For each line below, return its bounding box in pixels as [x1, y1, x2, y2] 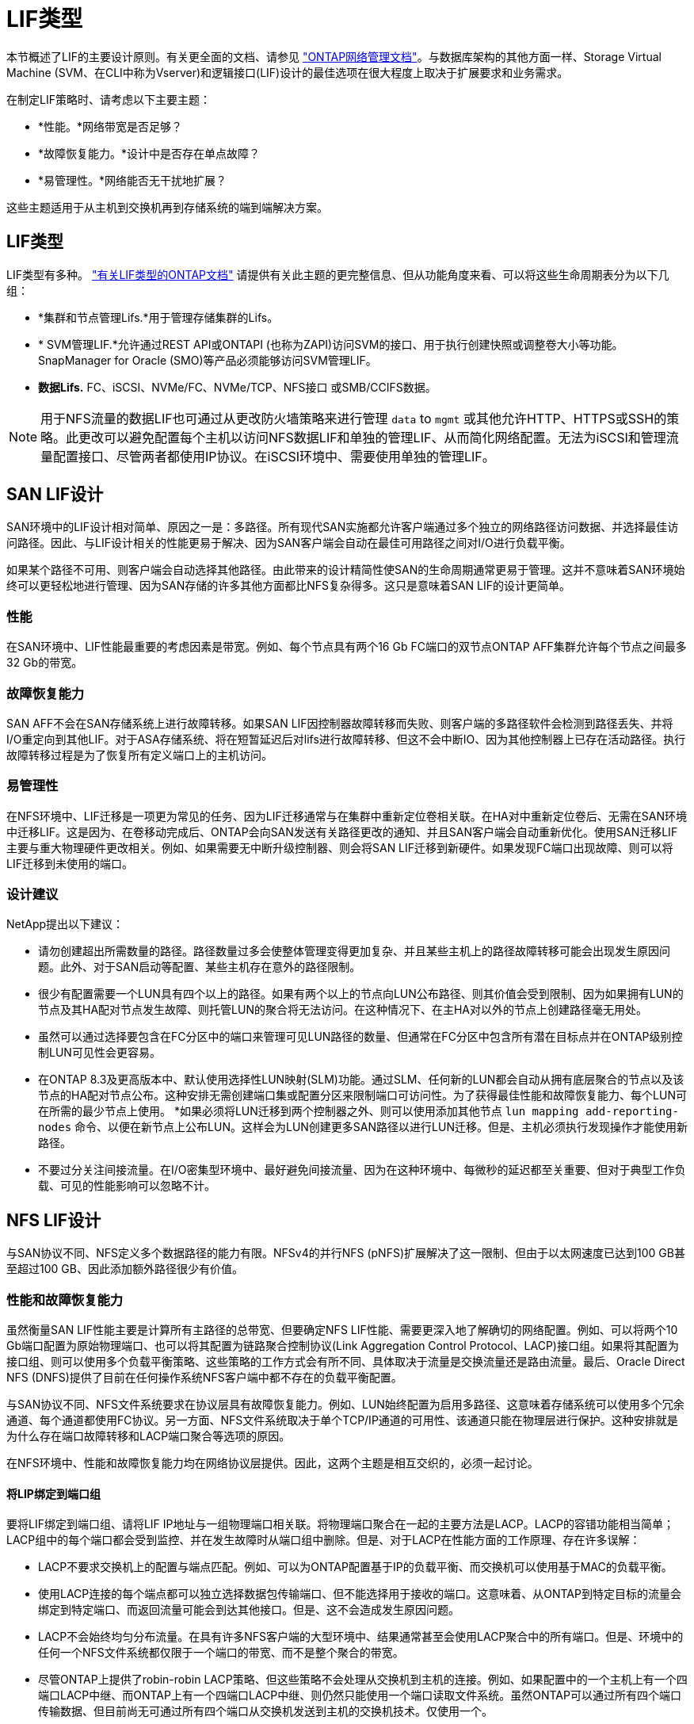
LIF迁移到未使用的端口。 [6, 856, 133, 870]
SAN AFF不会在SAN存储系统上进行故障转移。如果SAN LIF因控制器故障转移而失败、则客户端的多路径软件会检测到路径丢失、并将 [6, 716, 673, 730]
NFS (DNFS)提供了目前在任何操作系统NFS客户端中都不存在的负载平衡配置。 [6, 1370, 402, 1385]
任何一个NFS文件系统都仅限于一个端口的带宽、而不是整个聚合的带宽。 [38, 1646, 404, 1660]
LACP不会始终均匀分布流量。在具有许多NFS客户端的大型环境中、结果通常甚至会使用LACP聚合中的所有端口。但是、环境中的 [38, 1630, 684, 1644]
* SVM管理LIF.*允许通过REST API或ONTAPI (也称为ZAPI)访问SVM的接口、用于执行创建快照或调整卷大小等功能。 [38, 337, 623, 351]
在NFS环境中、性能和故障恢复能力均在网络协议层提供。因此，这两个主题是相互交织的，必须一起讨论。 [6, 1456, 539, 1470]
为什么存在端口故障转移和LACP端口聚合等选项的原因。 [6, 1429, 291, 1443]
